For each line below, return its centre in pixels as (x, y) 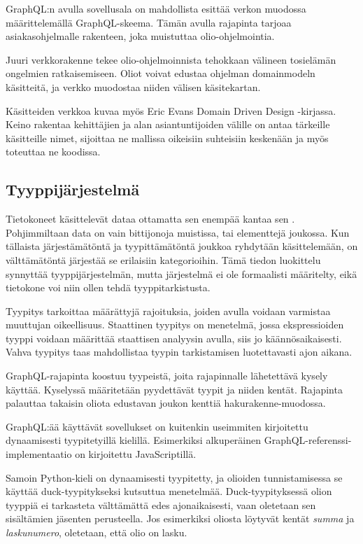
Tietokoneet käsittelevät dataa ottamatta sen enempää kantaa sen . (150, 219)
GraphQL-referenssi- (308, 440)
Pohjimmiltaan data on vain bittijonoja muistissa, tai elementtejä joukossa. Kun (178, 232)
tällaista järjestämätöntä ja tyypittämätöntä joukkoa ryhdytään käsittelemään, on (182, 246)
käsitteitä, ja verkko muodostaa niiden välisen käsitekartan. (133, 86)
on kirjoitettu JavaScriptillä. (136, 454)
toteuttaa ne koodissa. (53, 152)
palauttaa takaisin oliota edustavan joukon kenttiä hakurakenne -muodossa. (166, 403)
